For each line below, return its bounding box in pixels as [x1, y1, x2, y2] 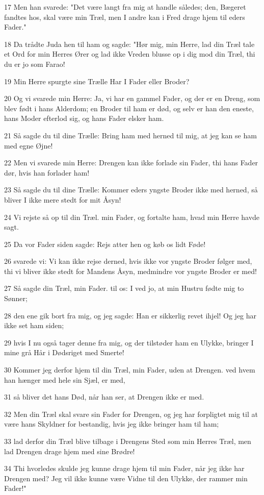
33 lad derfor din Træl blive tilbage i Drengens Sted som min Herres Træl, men [4, 436, 251, 446]
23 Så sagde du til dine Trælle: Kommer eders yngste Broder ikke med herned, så [4, 184, 258, 195]
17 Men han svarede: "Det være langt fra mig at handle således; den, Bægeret [4, 2, 246, 12]
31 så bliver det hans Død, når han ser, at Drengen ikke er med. [4, 391, 204, 402]
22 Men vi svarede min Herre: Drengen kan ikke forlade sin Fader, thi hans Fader [4, 157, 258, 168]
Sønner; [4, 293, 28, 304]
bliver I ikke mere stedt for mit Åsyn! [4, 194, 121, 205]
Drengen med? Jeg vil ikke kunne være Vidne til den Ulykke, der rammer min [4, 473, 248, 483]
